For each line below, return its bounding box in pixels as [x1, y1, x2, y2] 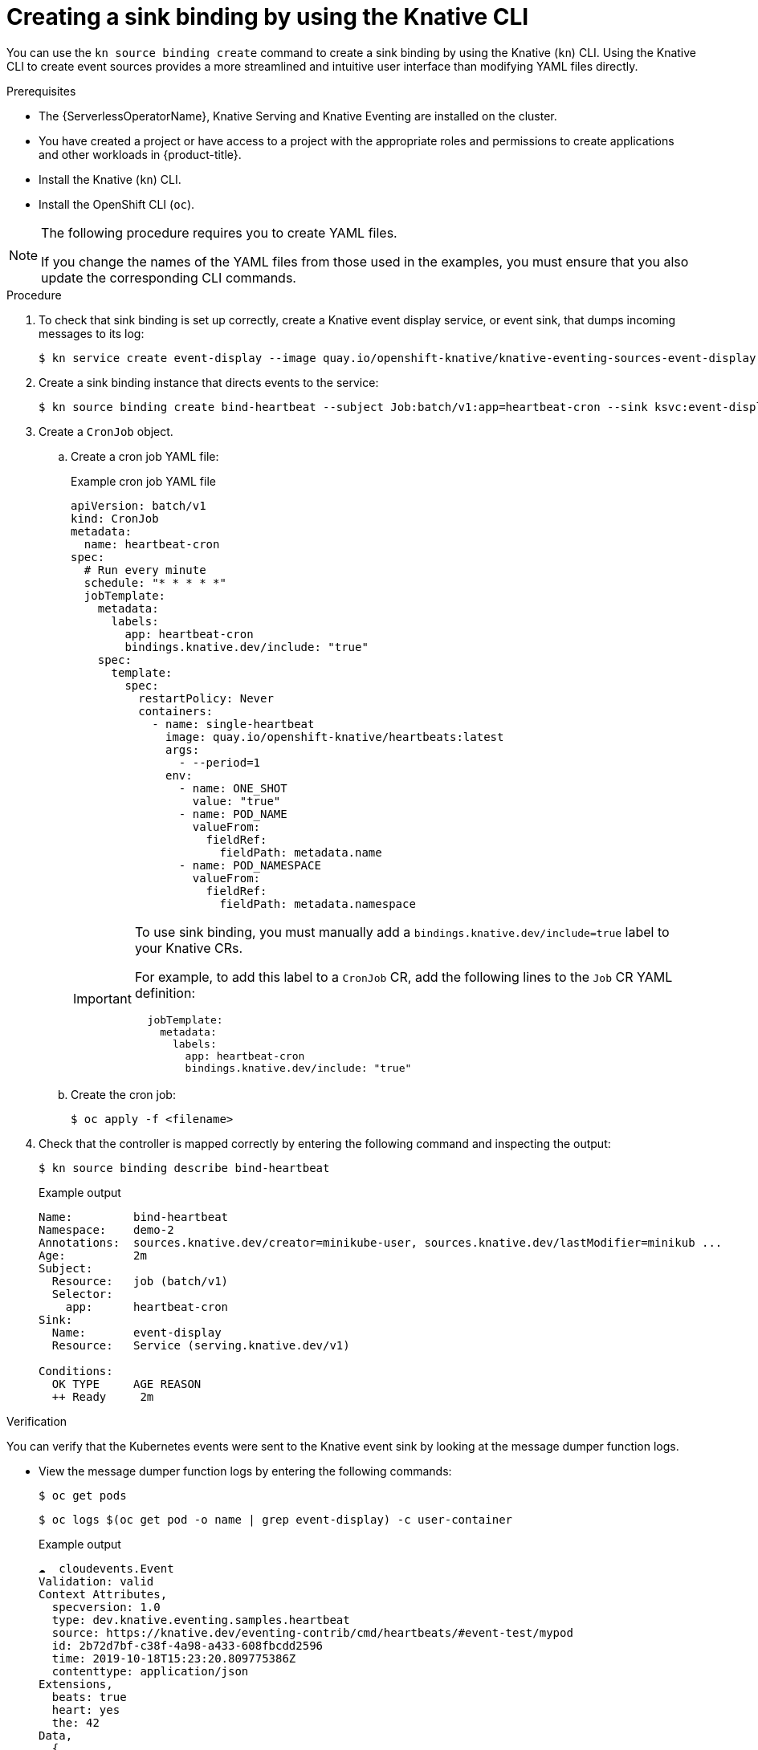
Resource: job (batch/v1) [51, 1274, 229, 1288]
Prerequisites [6, 83, 76, 98]
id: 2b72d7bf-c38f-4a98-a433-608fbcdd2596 [51, 1638, 324, 1652]
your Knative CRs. [134, 939, 243, 956]
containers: [138, 704, 214, 718]
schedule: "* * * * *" [84, 576, 226, 589]
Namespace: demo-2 [39, 1223, 174, 1236]
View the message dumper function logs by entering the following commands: [39, 1463, 452, 1478]
